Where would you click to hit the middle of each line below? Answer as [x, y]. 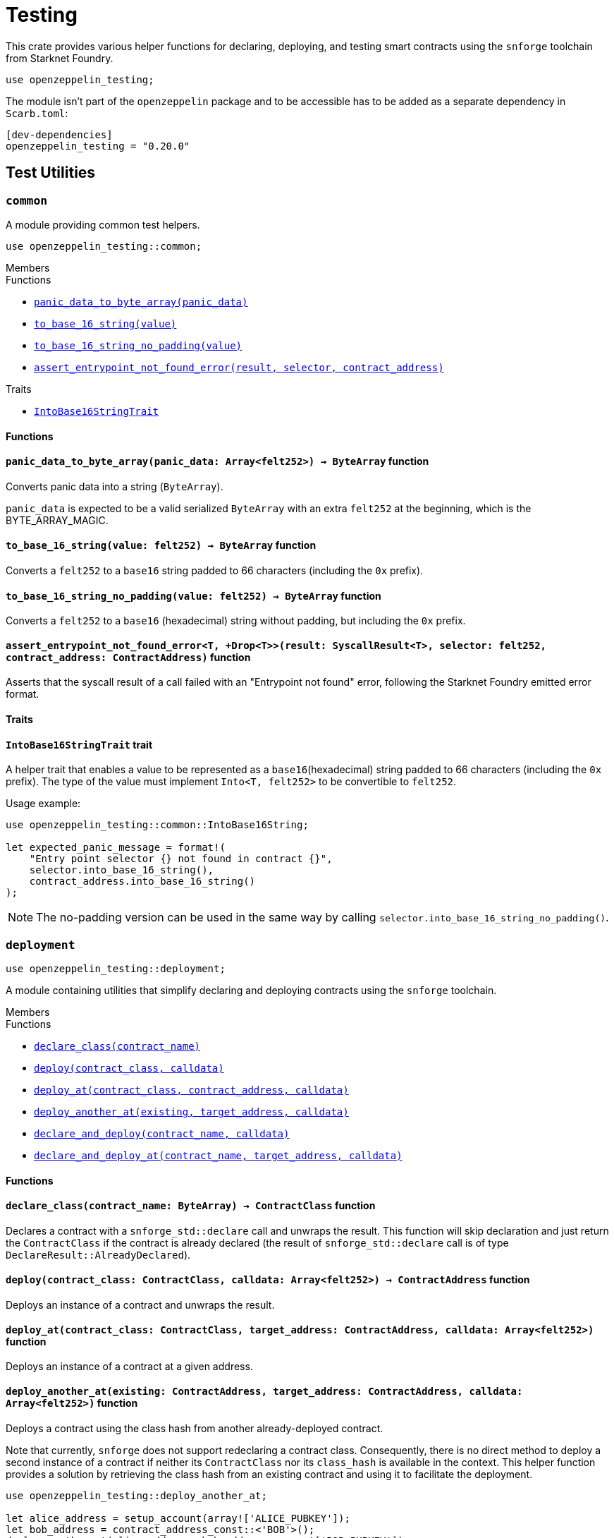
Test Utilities [51, 173]
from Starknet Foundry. [60, 58]
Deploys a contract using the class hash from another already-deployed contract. [195, 1428]
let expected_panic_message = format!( [116, 848]
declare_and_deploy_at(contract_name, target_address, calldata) [218, 1156]
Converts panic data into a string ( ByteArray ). [115, 486]
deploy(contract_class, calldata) [129, 1068]
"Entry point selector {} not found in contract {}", [181, 859]
